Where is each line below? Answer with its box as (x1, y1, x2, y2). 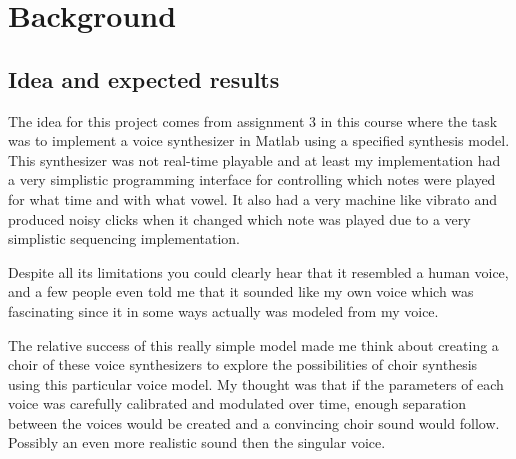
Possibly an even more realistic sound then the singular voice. (8, 432, 386, 453)
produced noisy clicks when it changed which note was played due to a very (8, 208, 471, 229)
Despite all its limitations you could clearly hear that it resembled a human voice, (8, 261, 509, 282)
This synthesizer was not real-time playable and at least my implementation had (8, 149, 501, 170)
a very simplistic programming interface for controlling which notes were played (8, 169, 496, 190)
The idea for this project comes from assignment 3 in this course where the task (8, 110, 498, 131)
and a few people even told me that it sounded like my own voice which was (8, 281, 474, 302)
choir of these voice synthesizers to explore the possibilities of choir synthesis (8, 354, 478, 375)
